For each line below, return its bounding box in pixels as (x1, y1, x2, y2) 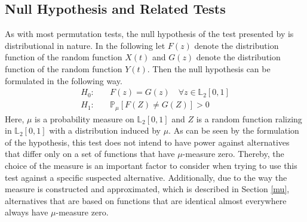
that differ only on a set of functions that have (5, 147, 175, 160)
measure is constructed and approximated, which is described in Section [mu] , (5, 183, 290, 195)
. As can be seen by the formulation (168, 124, 299, 137)
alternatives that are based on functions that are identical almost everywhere (5, 194, 287, 206)
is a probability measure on (35, 112, 134, 125)
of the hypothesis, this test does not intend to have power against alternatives (5, 135, 290, 148)
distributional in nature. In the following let (5, 39, 165, 51)
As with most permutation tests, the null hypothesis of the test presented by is (5, 27, 294, 40)
